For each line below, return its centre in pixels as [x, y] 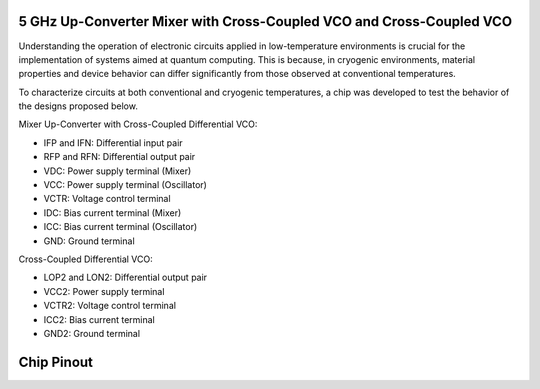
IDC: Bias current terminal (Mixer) [112, 212]
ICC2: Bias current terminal [99, 319]
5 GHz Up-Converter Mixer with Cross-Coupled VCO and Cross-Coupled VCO [265, 21]
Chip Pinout [56, 361]
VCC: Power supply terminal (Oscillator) [125, 185]
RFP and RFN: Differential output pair [119, 157]
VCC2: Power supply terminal [104, 291]
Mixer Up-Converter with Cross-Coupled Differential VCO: [138, 124]
